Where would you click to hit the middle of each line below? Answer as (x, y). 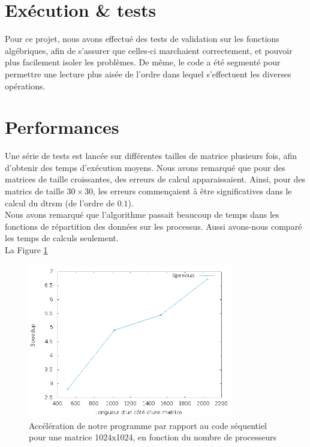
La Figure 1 (26, 249)
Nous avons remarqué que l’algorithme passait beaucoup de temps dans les (142, 214)
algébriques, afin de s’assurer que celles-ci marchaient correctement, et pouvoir (149, 50)
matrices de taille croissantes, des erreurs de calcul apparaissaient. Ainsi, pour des (155, 179)
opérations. (25, 85)
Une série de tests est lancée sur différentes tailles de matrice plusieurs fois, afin (151, 156)
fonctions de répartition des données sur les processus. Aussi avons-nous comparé (154, 226)
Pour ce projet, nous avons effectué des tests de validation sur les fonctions (142, 39)
